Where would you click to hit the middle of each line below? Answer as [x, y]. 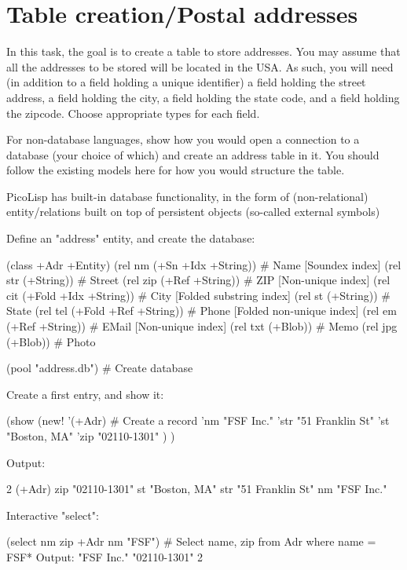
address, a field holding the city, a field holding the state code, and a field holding [203, 97]
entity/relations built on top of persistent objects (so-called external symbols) [193, 212]
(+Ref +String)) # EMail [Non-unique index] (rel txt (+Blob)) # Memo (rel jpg [202, 326]
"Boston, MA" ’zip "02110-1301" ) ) [91, 436]
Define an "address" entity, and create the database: [131, 238]
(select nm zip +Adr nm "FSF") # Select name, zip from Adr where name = [191, 541]
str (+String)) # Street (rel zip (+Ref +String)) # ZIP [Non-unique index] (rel [198, 280]
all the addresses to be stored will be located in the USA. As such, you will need [200, 66]
